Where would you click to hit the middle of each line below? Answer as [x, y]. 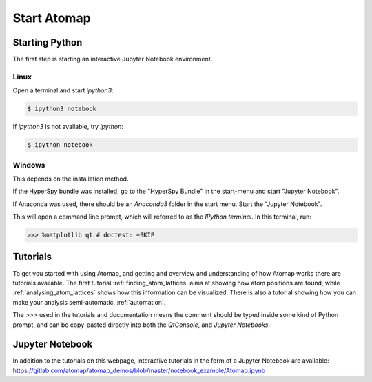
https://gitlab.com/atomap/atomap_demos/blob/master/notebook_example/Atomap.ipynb [139, 370]
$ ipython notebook [60, 145]
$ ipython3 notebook [62, 109]
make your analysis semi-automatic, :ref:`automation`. [89, 302]
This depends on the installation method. [71, 179]
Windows [29, 165]
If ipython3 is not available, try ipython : [68, 127]
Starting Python [48, 42]
